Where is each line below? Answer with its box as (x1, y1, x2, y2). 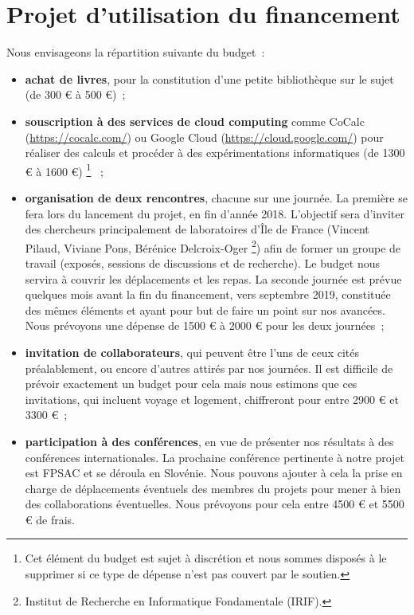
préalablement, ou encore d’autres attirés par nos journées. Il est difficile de (25, 359, 393, 376)
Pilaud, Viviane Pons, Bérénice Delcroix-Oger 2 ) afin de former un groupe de (25, 237, 401, 256)
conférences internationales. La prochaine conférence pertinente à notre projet (25, 449, 405, 465)
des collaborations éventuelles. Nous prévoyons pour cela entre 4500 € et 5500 (25, 496, 404, 512)
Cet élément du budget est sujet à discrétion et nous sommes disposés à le (25, 550, 387, 566)
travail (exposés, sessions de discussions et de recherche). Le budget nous (25, 254, 380, 271)
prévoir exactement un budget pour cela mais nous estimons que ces (25, 375, 357, 392)
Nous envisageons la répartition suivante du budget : (6, 44, 265, 61)
